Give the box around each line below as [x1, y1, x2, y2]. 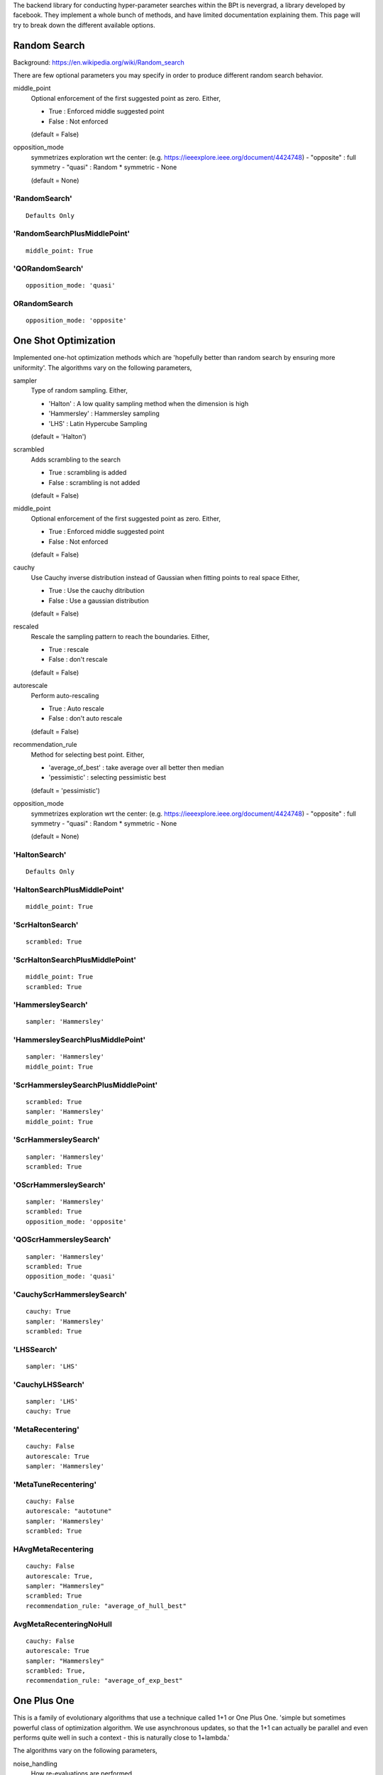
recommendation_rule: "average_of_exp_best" [26, 1676, 184, 1685]
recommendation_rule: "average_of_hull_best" [26, 1602, 187, 1610]
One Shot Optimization [13, 334, 116, 347]
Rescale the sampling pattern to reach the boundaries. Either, [30, 632, 210, 640]
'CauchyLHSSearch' [13, 1380, 85, 1389]
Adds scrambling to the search [30, 455, 121, 464]
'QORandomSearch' [13, 263, 84, 273]
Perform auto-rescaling [30, 691, 99, 699]
